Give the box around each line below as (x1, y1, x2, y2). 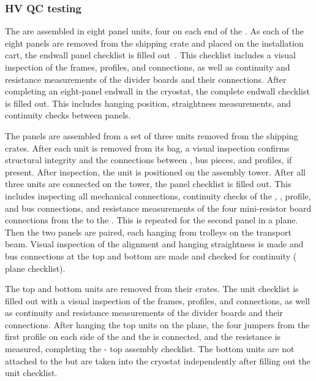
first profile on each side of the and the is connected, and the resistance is (5, 330, 281, 343)
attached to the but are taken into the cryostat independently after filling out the (5, 354, 310, 367)
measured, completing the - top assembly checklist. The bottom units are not (5, 342, 295, 355)
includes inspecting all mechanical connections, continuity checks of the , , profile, (5, 189, 311, 202)
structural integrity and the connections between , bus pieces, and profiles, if (5, 153, 292, 166)
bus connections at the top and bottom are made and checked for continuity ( (5, 249, 297, 262)
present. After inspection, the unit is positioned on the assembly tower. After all (5, 165, 306, 178)
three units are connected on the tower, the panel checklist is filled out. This (5, 177, 292, 190)
